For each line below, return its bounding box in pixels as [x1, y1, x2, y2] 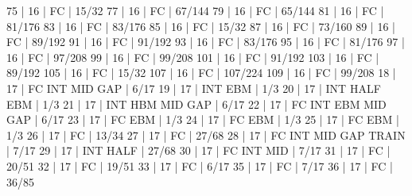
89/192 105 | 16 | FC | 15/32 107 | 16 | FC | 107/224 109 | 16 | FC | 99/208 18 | [6, 64, 396, 81]
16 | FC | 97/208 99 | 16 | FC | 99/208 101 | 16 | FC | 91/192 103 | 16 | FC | [6, 48, 379, 65]
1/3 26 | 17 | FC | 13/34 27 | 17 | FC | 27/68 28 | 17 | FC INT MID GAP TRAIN [6, 126, 406, 143]
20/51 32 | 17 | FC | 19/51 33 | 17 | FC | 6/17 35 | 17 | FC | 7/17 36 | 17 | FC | [6, 157, 394, 174]
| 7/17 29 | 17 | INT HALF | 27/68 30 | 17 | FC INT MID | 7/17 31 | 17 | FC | [6, 142, 391, 159]
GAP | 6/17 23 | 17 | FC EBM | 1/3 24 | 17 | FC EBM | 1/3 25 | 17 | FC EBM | [6, 111, 399, 128]
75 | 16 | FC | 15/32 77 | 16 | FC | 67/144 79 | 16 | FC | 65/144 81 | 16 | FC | [6, 2, 384, 18]
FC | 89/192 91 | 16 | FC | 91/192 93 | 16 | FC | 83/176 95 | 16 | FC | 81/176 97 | [6, 33, 405, 50]
